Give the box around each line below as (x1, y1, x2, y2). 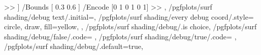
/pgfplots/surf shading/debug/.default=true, (4, 41, 143, 51)
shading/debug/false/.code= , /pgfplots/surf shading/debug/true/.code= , (4, 31, 237, 41)
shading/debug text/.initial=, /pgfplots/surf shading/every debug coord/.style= (4, 11, 254, 22)
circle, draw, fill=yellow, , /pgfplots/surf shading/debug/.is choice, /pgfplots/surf (4, 21, 257, 32)
